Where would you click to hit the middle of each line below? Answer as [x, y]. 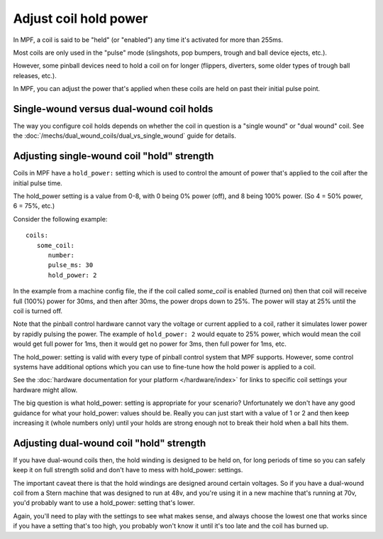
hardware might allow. [45, 390]
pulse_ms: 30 [71, 265]
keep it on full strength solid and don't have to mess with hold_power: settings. [128, 470]
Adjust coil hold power [81, 18]
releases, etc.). [35, 75]
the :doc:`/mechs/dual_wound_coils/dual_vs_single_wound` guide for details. [125, 136]
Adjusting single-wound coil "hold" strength [113, 156]
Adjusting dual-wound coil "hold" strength [110, 443]
